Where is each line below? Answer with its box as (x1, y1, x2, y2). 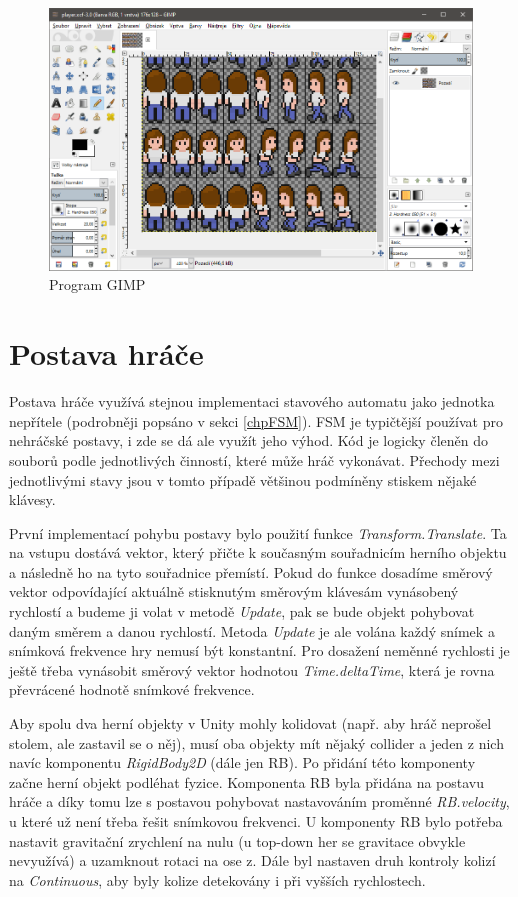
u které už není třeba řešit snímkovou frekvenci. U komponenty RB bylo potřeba (9, 811, 503, 831)
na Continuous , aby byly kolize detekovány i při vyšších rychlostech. (9, 869, 426, 890)
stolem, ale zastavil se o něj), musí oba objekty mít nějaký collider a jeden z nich (9, 732, 504, 753)
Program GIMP (49, 274, 146, 295)
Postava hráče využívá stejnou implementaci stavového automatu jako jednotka (9, 391, 495, 412)
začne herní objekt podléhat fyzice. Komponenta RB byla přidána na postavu (9, 771, 485, 792)
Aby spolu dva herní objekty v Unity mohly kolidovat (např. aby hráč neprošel (9, 713, 492, 734)
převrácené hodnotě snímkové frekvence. (9, 679, 255, 700)
